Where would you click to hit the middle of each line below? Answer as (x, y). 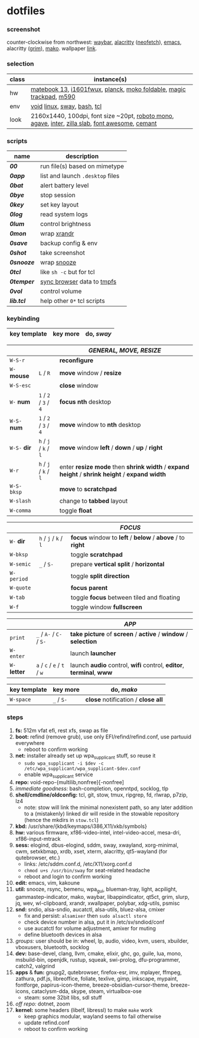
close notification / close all (124, 699)
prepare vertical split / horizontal (118, 565)
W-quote (20, 588)
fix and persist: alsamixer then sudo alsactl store (85, 916)
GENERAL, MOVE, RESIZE (125, 350)
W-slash (20, 501)
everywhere (30, 743)
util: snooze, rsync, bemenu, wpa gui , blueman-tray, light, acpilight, (96, 890)
